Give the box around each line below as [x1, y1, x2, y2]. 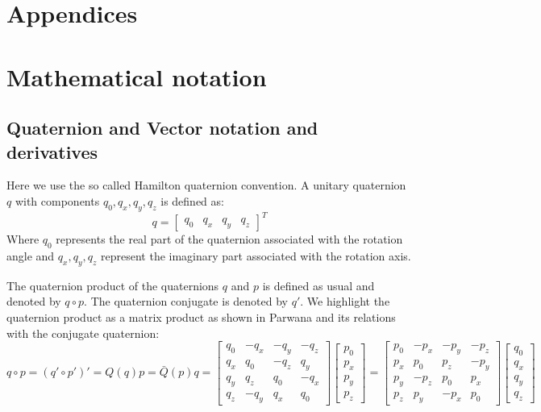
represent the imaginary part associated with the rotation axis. [101, 248, 411, 264]
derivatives [6, 139, 98, 164]
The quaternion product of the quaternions [6, 277, 219, 293]
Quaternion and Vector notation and [6, 115, 318, 140]
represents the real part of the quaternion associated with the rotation [56, 231, 403, 248]
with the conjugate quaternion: [6, 324, 160, 341]
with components [15, 192, 100, 209]
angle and [6, 248, 55, 264]
